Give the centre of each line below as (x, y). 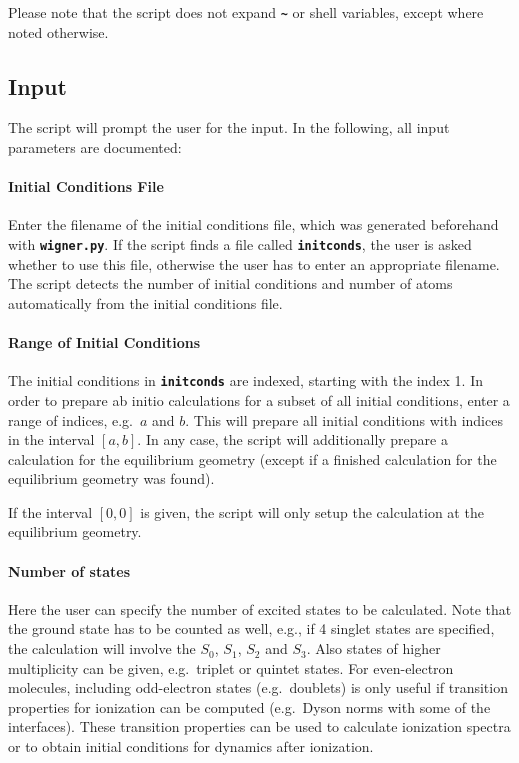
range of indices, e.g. (70, 419)
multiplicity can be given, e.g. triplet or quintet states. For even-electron (231, 667)
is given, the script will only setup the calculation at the (312, 511)
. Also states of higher (373, 648)
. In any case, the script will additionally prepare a (292, 439)
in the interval (51, 439)
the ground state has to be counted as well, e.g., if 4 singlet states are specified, (251, 628)
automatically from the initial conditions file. (145, 302)
